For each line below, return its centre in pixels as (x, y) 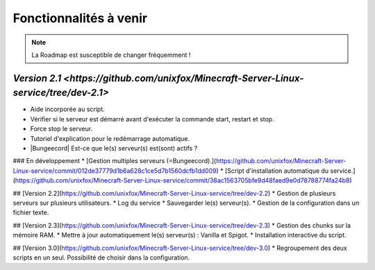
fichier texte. (31, 212)
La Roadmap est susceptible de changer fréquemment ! (111, 55)
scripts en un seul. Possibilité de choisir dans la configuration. (101, 258)
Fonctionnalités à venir (80, 18)
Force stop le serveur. (61, 129)
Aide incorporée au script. (68, 109)
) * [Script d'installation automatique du (273, 171)
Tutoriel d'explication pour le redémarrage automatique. (110, 138)
